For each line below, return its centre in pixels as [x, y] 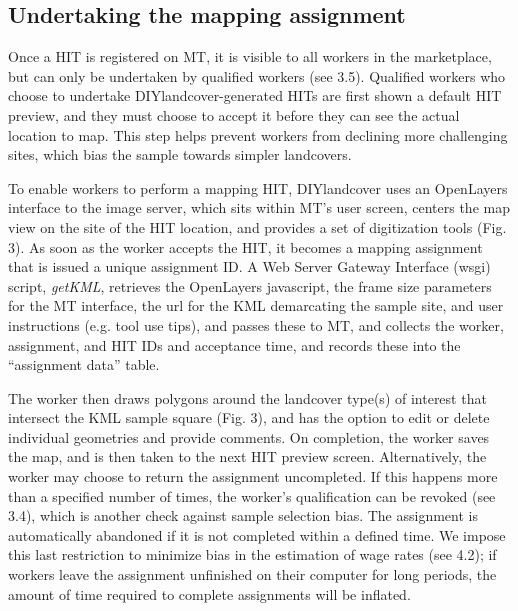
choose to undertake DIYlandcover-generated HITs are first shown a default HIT [255, 95]
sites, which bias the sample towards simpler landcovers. [180, 154]
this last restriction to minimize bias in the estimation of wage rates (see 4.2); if [252, 554]
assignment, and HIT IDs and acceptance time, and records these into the [234, 344]
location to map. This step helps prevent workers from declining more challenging [258, 134]
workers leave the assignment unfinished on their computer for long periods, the [252, 574]
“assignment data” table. [84, 364]
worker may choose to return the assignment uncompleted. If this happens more [253, 476]
